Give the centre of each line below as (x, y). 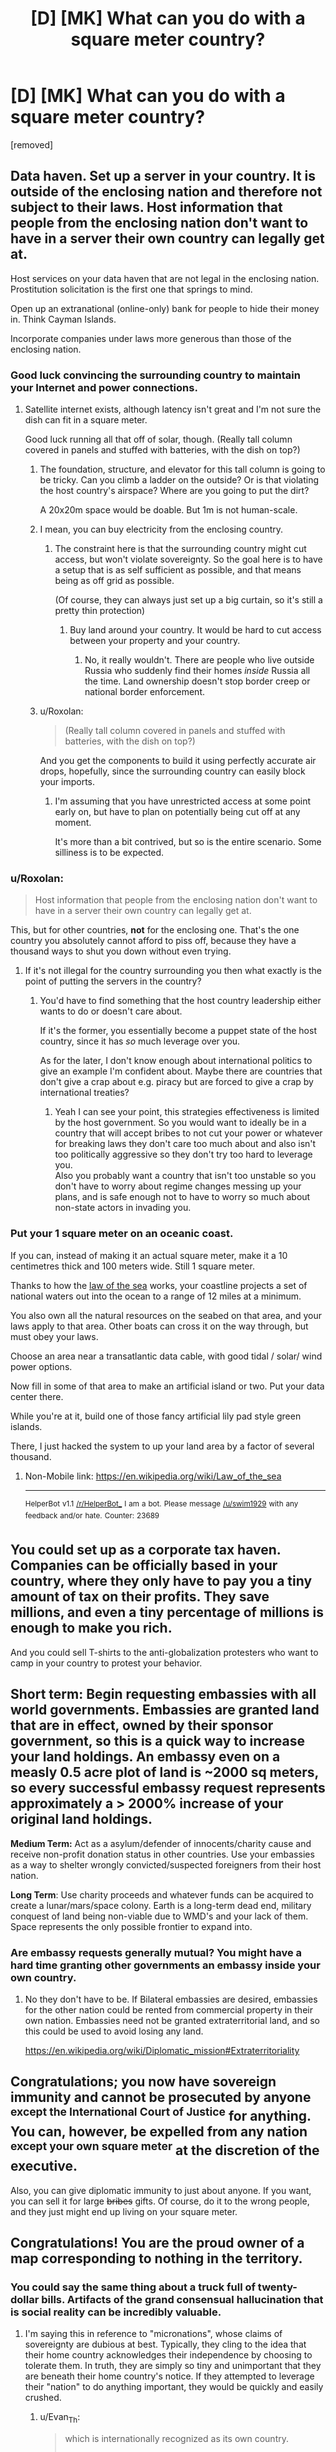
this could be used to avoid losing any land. (114, 2031)
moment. (73, 823)
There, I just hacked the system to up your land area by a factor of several (162, 1446)
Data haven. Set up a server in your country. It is (163, 176)
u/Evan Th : (60, 2418)
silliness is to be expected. (109, 853)
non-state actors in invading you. (123, 1208)
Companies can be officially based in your (144, 1565)
